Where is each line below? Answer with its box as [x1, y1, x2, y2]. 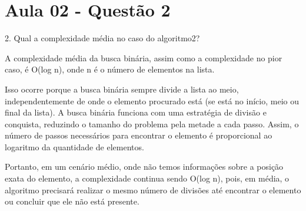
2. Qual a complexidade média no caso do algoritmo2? [5, 32, 200, 44]
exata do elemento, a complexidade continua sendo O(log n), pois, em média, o [5, 172, 290, 184]
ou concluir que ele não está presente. [5, 195, 139, 207]
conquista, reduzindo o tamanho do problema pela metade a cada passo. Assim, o [5, 117, 299, 130]
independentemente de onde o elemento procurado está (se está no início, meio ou [5, 94, 299, 107]
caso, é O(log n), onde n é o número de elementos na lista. [5, 63, 215, 75]
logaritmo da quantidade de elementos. [5, 140, 144, 153]
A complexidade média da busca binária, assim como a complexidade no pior [5, 51, 282, 64]
